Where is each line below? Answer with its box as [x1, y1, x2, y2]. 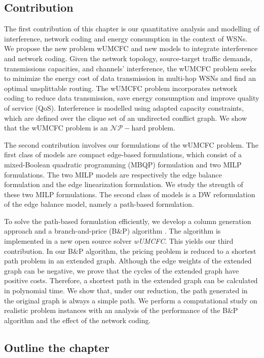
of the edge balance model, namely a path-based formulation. [4, 199, 194, 209]
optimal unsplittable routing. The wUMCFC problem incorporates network [4, 82, 238, 93]
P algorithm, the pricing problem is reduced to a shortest [78, 245, 256, 256]
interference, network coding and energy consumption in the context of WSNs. [4, 33, 248, 43]
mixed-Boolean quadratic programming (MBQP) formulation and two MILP [4, 159, 242, 169]
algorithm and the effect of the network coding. [4, 315, 151, 325]
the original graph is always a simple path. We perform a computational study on [4, 295, 257, 305]
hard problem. [131, 122, 175, 133]
